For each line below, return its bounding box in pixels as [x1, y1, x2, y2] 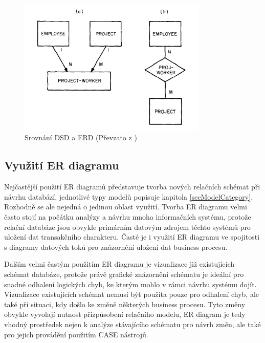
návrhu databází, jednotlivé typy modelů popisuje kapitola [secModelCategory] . [4, 191, 253, 202]
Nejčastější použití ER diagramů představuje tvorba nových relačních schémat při [4, 181, 260, 192]
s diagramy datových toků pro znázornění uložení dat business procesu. [4, 241, 228, 252]
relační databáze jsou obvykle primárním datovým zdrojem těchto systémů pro [4, 221, 251, 232]
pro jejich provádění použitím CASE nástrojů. [4, 329, 148, 339]
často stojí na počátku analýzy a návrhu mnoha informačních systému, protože [4, 211, 251, 222]
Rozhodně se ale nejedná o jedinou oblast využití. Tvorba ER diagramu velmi [4, 201, 247, 212]
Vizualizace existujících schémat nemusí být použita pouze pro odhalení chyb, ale [4, 289, 259, 299]
